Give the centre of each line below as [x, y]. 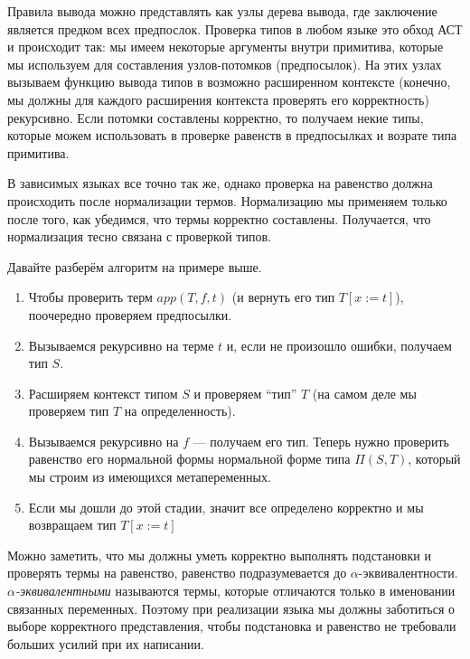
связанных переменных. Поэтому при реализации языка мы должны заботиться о [231, 608]
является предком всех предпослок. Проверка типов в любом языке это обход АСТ [235, 28]
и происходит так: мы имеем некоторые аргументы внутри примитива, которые [226, 47]
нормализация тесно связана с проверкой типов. [139, 236]
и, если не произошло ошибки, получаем [339, 345]
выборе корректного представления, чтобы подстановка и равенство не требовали [232, 626]
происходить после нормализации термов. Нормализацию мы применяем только [227, 200]
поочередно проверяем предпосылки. [130, 314]
